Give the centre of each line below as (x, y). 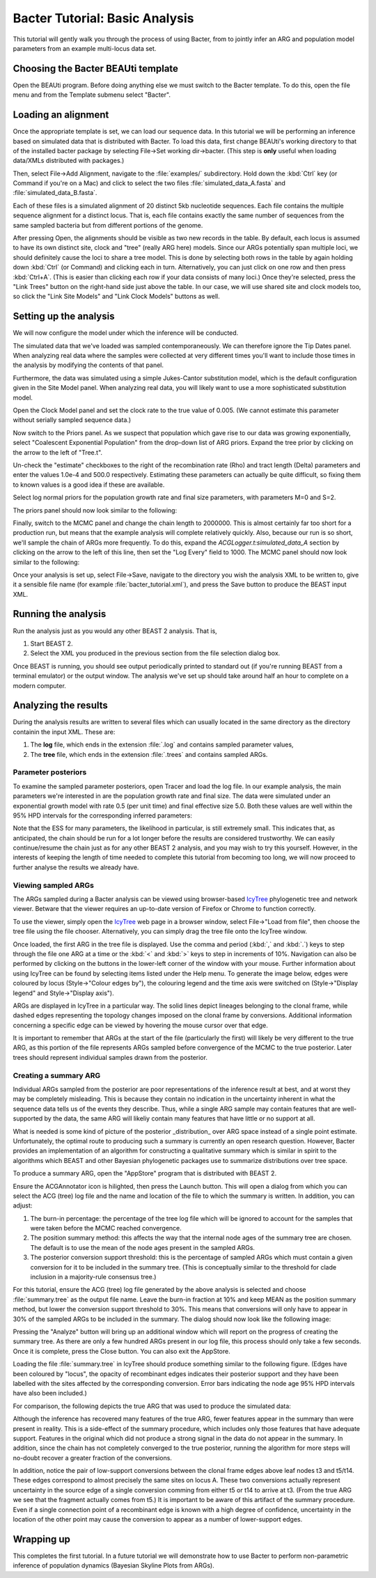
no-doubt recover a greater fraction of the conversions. (92, 1458)
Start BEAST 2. (52, 643)
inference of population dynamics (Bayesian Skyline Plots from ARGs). (114, 1565)
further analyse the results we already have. (76, 867)
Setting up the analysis (64, 317)
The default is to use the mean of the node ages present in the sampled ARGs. (143, 1247)
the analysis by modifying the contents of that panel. (88, 365)
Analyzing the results (60, 706)
